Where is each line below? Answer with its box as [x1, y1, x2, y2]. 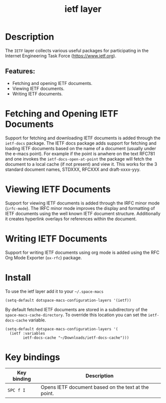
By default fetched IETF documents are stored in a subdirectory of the [5, 306, 148, 312]
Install [5, 272, 31, 283]
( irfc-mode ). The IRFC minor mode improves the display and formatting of [5, 205, 155, 211]
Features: [5, 67, 36, 76]
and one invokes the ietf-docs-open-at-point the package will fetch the [5, 156, 152, 161]
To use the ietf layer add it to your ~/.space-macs [5, 288, 104, 294]
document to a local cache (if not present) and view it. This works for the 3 [5, 161, 157, 167]
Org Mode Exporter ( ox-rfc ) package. [5, 254, 83, 260]
